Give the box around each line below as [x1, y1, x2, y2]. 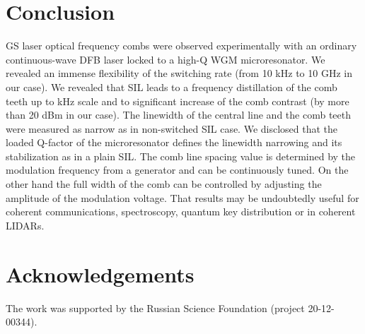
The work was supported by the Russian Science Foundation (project [6, 300, 305, 315]
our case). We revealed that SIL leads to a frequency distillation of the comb [6, 79, 337, 94]
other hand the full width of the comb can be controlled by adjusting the [6, 177, 322, 191]
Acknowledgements [6, 259, 195, 288]
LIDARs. [6, 217, 45, 232]
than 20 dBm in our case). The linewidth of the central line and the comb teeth [6, 107, 351, 122]
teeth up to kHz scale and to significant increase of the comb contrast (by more [6, 93, 349, 108]
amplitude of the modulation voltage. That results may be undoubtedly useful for [6, 190, 359, 205]
